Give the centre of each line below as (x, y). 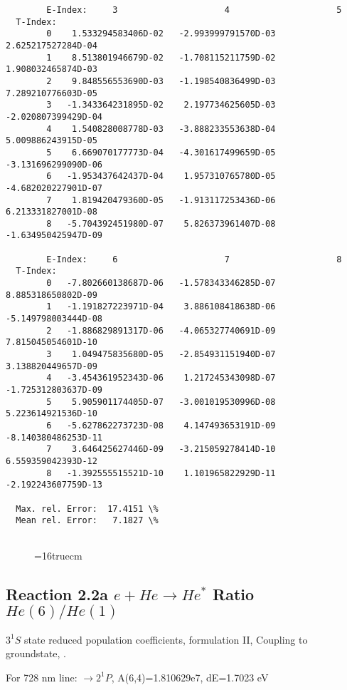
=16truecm (58, 555)
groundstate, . (36, 653)
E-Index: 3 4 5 (194, 10)
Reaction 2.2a (57, 593)
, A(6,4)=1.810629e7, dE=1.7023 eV (190, 677)
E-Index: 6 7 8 (194, 259)
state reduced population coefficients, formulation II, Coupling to (166, 639)
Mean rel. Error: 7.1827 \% (87, 521)
